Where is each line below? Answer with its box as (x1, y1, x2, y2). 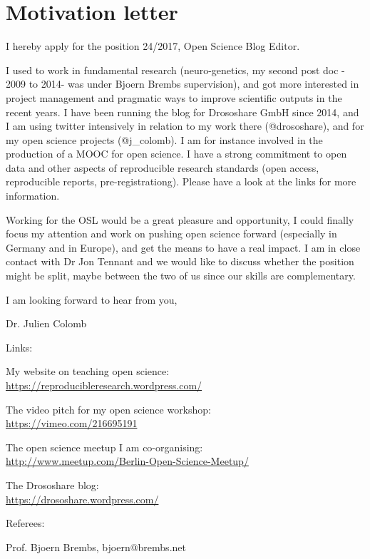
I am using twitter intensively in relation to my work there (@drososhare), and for (6, 118, 364, 133)
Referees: (6, 516, 45, 530)
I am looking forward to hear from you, (6, 292, 178, 307)
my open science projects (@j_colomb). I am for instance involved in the (6, 132, 323, 147)
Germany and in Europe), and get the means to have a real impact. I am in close (6, 240, 361, 255)
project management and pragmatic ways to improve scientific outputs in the (6, 90, 342, 105)
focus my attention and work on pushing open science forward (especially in (6, 226, 337, 241)
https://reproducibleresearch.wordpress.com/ (6, 378, 202, 392)
